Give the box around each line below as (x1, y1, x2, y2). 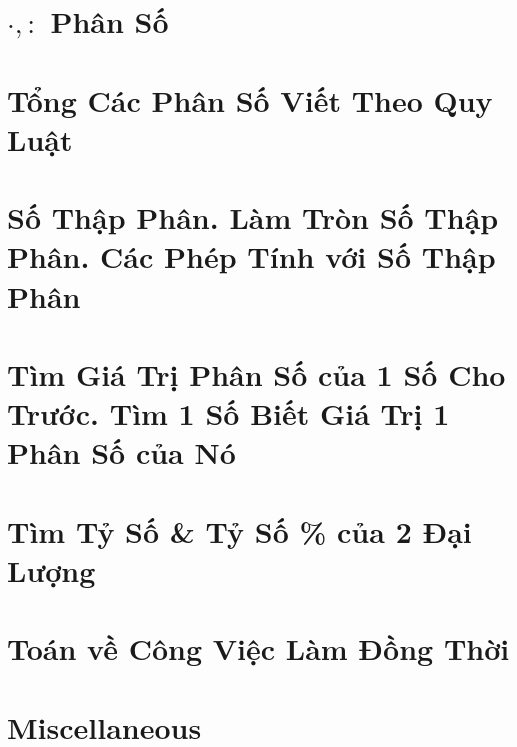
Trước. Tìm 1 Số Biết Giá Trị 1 (7, 393, 450, 434)
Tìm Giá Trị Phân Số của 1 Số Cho (7, 353, 506, 394)
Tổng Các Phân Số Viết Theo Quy (7, 79, 493, 120)
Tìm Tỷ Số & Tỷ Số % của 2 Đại (7, 510, 472, 551)
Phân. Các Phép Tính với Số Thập (7, 236, 496, 277)
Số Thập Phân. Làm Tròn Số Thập (7, 197, 499, 238)
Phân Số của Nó (7, 432, 236, 473)
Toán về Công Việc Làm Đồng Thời (7, 628, 510, 669)
